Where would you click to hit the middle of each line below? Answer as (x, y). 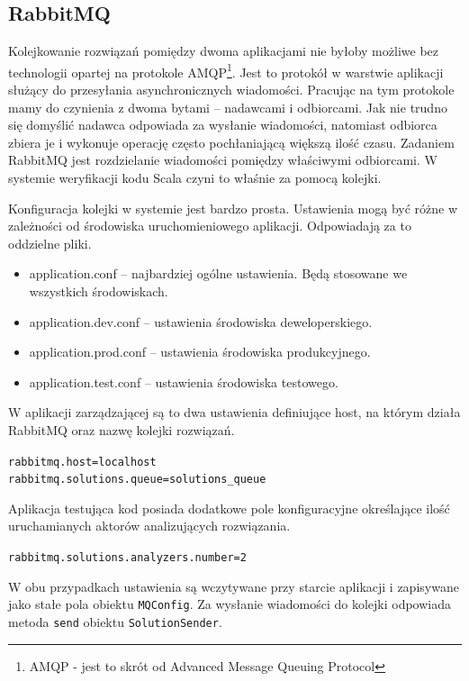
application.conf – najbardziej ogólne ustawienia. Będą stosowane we (218, 273)
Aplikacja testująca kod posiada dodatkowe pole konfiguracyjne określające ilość (229, 508)
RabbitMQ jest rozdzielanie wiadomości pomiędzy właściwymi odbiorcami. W (223, 160)
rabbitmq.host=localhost (82, 462)
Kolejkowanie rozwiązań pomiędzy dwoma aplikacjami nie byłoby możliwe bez (223, 51)
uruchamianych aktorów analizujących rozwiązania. (149, 526)
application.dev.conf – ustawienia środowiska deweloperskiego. (201, 321)
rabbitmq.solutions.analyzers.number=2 (127, 558)
